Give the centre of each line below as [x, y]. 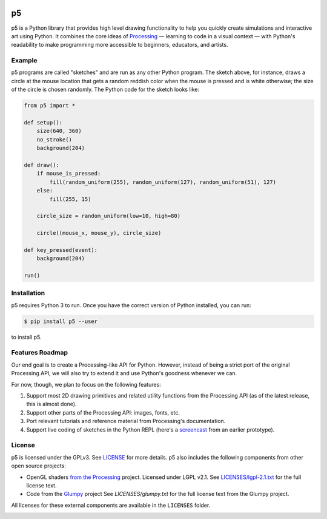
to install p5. [26, 337]
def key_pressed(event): [61, 250]
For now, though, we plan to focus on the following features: [86, 384]
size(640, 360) [59, 131]
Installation [28, 293]
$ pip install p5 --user [61, 321]
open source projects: [38, 466]
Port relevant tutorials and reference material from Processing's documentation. [126, 421]
